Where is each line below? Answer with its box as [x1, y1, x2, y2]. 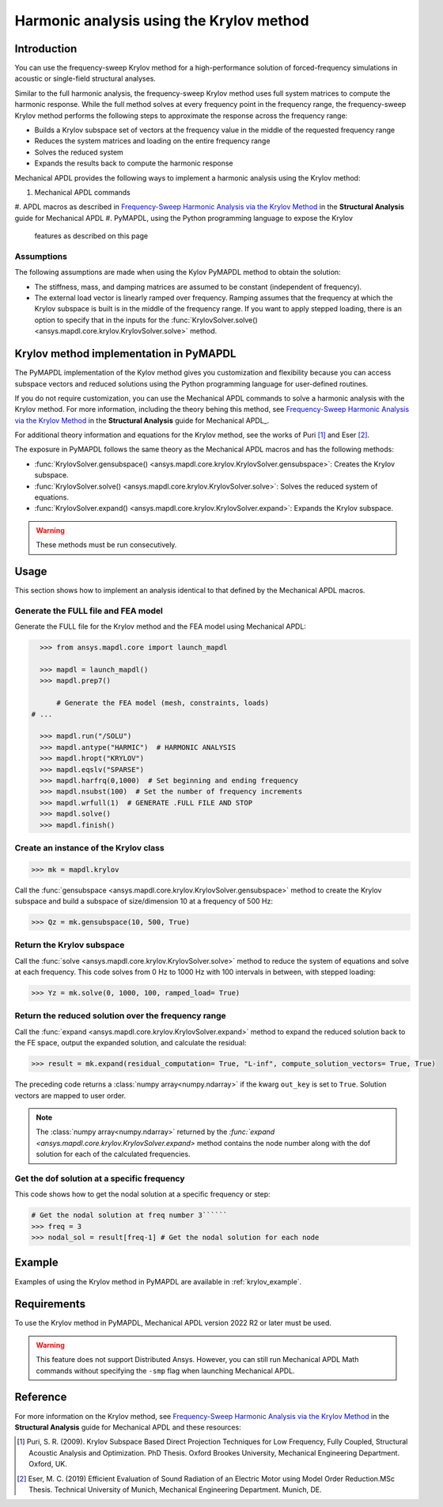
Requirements [14, 1297, 86, 1311]
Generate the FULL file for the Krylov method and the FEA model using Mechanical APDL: [14, 622, 306, 631]
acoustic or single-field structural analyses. [14, 74, 156, 83]
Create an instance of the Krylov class [14, 842, 165, 853]
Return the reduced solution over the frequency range [14, 1010, 227, 1022]
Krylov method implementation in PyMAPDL [14, 347, 237, 360]
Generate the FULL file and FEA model [14, 605, 164, 616]
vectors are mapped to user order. [14, 1090, 127, 1100]
